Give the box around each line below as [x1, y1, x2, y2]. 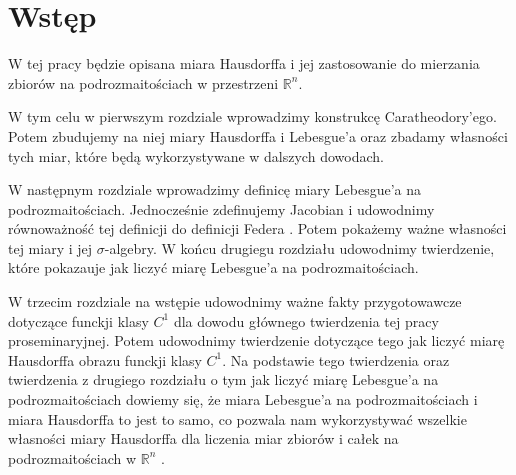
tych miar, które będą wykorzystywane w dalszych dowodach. [8, 145, 384, 166]
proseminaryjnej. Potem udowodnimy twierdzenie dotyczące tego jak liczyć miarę [8, 330, 505, 351]
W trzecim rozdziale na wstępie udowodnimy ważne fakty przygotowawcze [8, 291, 462, 312]
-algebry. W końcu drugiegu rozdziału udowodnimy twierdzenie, [104, 237, 495, 258]
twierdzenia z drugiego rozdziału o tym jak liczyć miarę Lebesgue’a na [8, 369, 439, 390]
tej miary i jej [8, 237, 93, 258]
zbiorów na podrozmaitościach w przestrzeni [8, 72, 279, 93]
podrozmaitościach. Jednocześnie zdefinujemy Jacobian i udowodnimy [8, 198, 435, 219]
